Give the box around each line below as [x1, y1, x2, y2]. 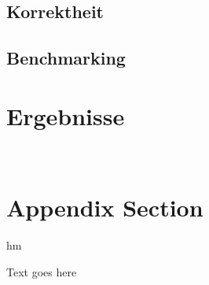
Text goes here [6, 264, 77, 279]
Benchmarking [6, 46, 126, 70]
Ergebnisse [6, 99, 125, 131]
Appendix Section [6, 191, 203, 224]
